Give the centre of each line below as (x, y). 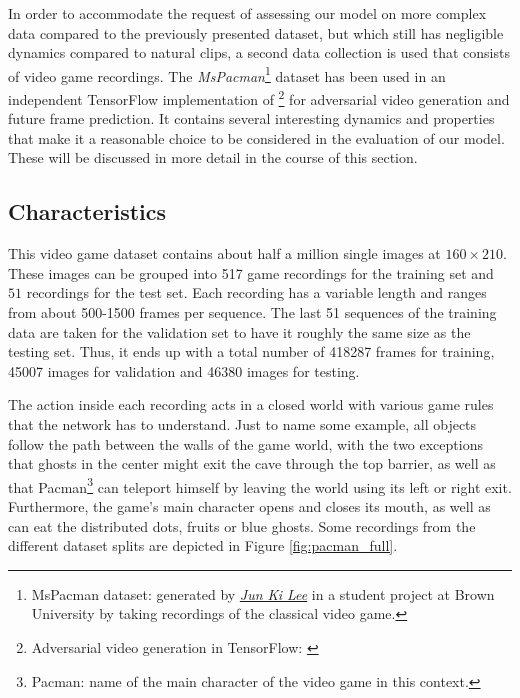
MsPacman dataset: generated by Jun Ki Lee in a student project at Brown (263, 593)
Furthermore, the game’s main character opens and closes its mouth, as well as (249, 506)
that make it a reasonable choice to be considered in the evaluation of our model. (256, 137)
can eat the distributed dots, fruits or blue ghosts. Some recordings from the (242, 525)
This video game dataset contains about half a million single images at (224, 253)
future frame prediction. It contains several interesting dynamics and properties (251, 118)
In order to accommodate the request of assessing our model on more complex (247, 13)
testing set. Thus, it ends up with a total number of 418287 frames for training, (251, 351)
